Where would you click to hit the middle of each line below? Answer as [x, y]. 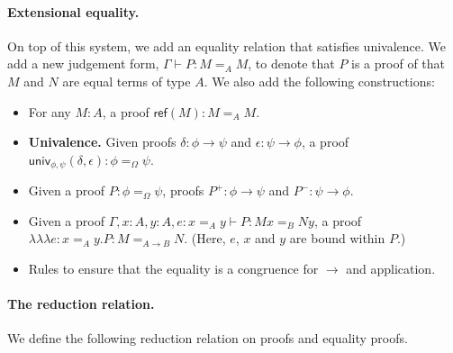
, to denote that [291, 63]
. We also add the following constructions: [319, 81]
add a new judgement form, [83, 63]
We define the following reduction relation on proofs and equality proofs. [208, 338]
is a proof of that [399, 63]
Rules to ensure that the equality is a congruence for [173, 268]
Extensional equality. [73, 11]
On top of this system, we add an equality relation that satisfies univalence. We [226, 45]
